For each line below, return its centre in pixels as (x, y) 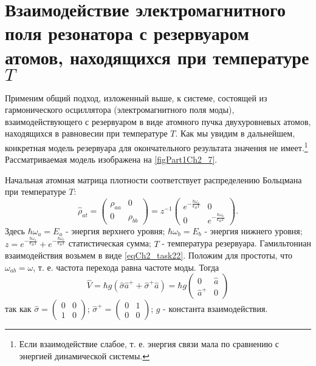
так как (18, 309)
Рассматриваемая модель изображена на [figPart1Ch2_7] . (111, 159)
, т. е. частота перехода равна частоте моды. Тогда (126, 267)
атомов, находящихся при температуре (157, 57)
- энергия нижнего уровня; (253, 230)
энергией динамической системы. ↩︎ (84, 355)
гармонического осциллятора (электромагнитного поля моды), (120, 110)
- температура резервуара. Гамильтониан (236, 243)
